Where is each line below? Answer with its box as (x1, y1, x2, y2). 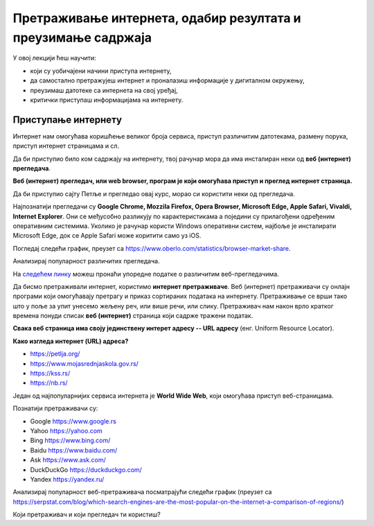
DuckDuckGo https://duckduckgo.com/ (30, 465, 142, 474)
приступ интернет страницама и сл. (12, 142, 120, 150)
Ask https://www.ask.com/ (30, 456, 107, 464)
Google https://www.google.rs (30, 417, 117, 426)
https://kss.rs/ (30, 369, 71, 378)
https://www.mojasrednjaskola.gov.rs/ (30, 359, 139, 367)
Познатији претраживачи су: (12, 404, 98, 412)
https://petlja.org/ (30, 350, 80, 358)
